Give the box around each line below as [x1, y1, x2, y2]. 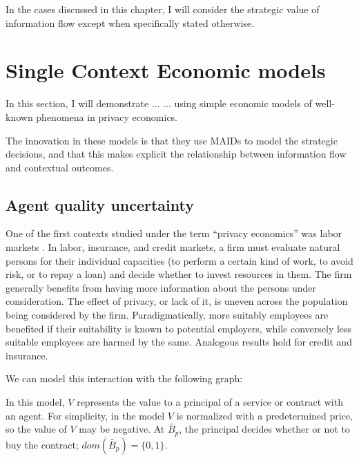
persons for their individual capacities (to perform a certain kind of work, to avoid [6, 253, 353, 267]
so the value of [6, 422, 67, 436]
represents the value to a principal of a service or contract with [77, 395, 343, 409]
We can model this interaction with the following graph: [6, 371, 243, 386]
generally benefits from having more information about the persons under [6, 280, 317, 294]
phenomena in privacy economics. [36, 109, 178, 124]
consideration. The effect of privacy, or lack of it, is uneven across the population [6, 294, 348, 308]
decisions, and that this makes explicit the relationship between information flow [6, 147, 347, 161]
